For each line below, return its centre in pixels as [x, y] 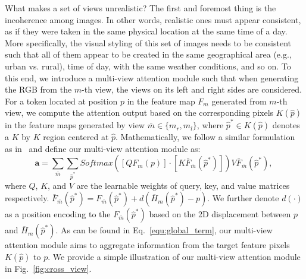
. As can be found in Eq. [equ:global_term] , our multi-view [164, 230]
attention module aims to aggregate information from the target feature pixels [147, 245]
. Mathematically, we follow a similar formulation [205, 137]
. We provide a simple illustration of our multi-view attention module [174, 256]
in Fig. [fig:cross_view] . [48, 268]
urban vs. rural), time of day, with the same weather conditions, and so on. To [148, 66]
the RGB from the [38, 89]
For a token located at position [61, 101]
